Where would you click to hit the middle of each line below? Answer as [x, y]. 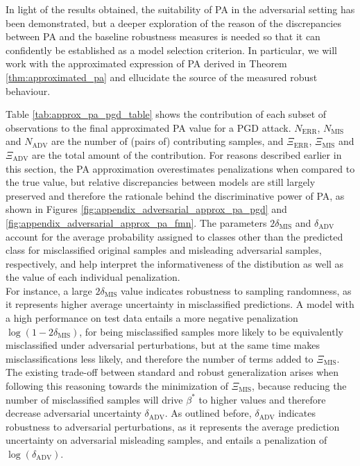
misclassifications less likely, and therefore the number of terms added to [160, 358]
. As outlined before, [208, 413]
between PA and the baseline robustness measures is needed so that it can [163, 36]
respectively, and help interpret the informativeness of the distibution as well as [175, 263]
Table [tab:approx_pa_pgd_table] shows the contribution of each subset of [166, 114]
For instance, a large [49, 290]
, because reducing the [299, 386]
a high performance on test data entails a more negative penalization [152, 318]
